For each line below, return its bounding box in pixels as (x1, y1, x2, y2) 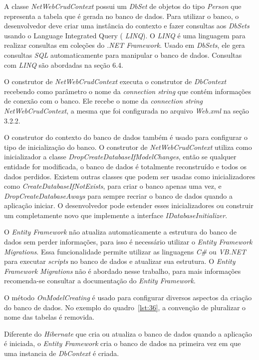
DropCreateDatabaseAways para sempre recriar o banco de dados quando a (4, 190, 233, 201)
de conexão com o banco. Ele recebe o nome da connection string (4, 96, 203, 106)
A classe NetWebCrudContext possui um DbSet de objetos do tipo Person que (4, 1, 242, 11)
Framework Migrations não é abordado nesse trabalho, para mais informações (4, 265, 241, 276)
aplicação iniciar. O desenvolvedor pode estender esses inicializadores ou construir (4, 200, 254, 211)
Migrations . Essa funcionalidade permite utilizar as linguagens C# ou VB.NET (4, 246, 246, 256)
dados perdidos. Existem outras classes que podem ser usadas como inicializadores (4, 171, 256, 181)
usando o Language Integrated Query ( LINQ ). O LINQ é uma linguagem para (4, 30, 246, 40)
